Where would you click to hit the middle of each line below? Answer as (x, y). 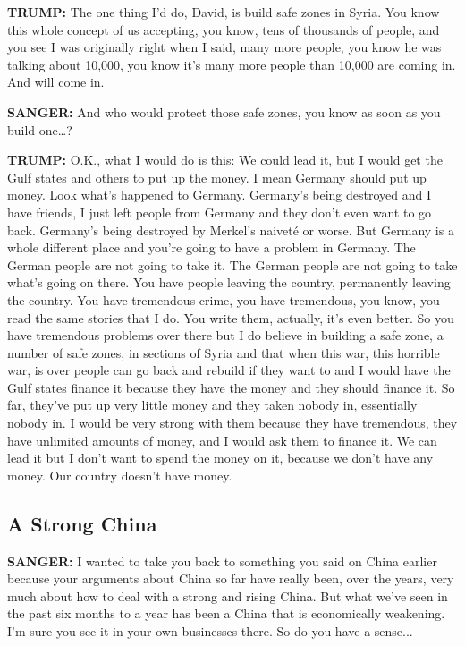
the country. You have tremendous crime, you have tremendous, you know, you (224, 299)
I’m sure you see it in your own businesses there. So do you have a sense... (210, 631)
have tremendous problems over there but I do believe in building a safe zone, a (225, 335)
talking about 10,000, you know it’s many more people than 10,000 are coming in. (232, 64)
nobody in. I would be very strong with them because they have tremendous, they (232, 423)
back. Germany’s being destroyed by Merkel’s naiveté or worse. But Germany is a (231, 229)
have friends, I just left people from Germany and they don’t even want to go (220, 212)
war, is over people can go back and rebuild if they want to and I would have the (229, 370)
